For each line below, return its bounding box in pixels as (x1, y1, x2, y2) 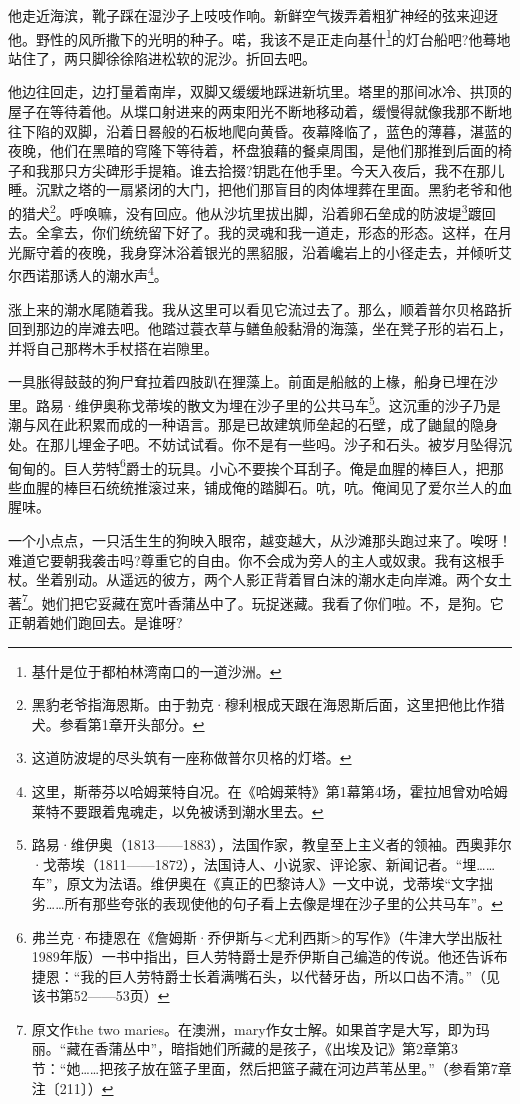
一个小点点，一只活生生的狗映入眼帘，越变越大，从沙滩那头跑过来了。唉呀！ (8, 529, 512, 550)
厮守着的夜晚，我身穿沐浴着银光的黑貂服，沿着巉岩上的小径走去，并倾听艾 (21, 241, 512, 262)
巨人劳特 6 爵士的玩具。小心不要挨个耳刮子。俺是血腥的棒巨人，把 (63, 454, 490, 478)
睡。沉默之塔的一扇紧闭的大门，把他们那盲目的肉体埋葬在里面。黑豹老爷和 (8, 179, 498, 200)
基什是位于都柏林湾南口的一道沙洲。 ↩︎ (31, 660, 282, 681)
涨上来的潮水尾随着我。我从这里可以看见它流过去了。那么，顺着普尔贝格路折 (8, 298, 512, 319)
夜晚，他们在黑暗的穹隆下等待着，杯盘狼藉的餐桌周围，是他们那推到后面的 (8, 140, 498, 161)
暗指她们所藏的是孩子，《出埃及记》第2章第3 (171, 1038, 459, 1059)
